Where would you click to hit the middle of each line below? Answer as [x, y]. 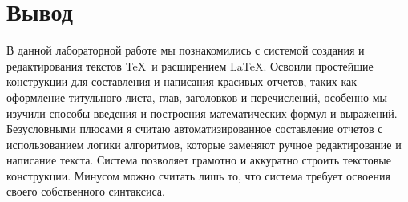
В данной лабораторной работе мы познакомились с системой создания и [186, 50]
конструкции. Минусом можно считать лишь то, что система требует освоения [198, 175]
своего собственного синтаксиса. [86, 191]
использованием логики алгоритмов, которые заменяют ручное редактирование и [204, 144]
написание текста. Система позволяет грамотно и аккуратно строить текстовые [199, 160]
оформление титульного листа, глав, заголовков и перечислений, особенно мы [197, 97]
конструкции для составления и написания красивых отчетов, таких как [182, 81]
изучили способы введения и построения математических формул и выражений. [202, 113]
